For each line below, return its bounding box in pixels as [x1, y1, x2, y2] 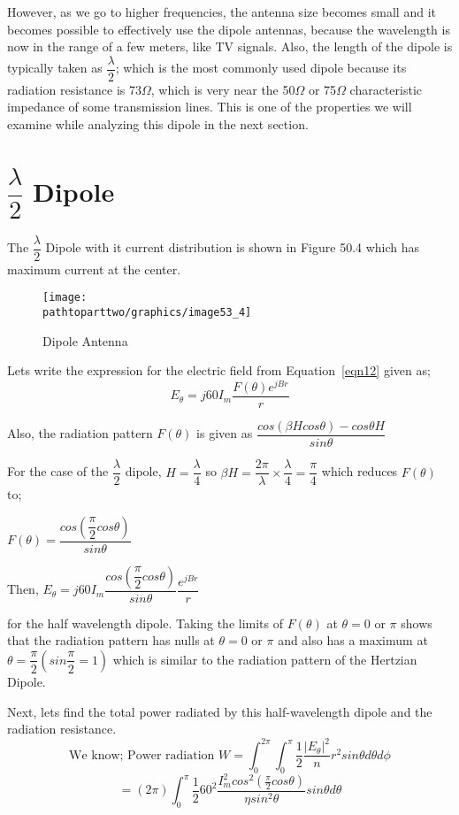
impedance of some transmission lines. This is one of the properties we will [7, 97, 412, 116]
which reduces [321, 462, 398, 481]
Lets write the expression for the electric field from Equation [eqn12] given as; [7, 361, 431, 380]
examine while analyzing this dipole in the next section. [7, 115, 309, 134]
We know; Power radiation [69, 749, 215, 762]
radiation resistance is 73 [7, 80, 142, 98]
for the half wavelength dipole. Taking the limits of [7, 613, 284, 632]
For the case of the [7, 462, 109, 481]
